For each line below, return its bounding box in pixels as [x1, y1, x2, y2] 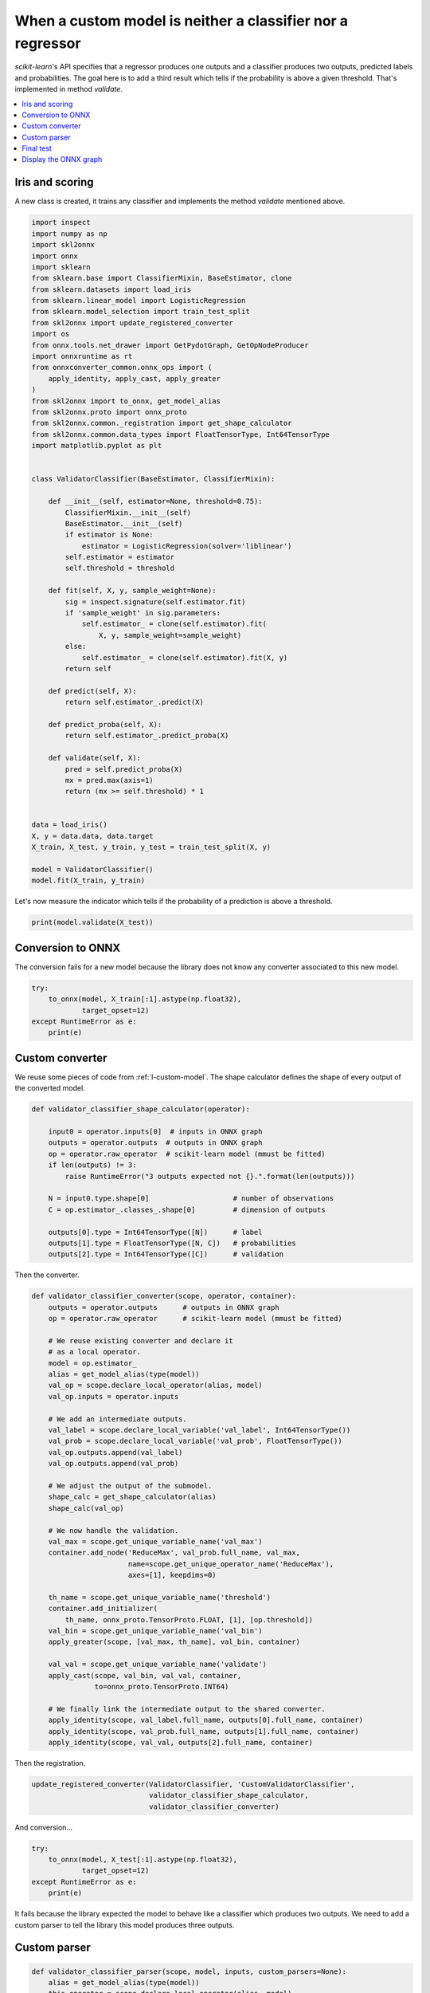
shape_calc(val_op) [48, 1504, 125, 1512]
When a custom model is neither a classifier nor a [14, 12, 349, 29]
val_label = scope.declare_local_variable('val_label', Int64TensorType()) [48, 1425, 351, 1435]
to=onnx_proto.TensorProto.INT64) [94, 1682, 229, 1692]
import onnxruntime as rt [31, 352, 133, 361]
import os [31, 329, 70, 339]
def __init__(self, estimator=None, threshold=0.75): [48, 497, 263, 506]
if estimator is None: [64, 530, 154, 540]
